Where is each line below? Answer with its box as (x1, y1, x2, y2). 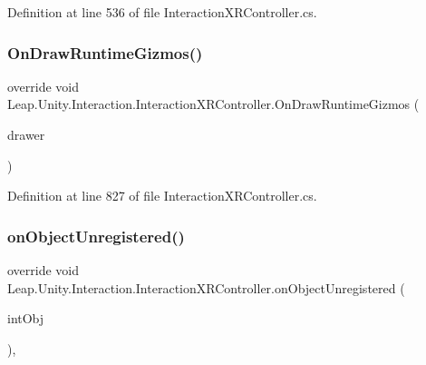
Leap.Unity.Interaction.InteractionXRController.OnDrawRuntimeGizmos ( (7, 94, 420, 113)
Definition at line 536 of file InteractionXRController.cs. (7, 3, 317, 21)
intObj (7, 309, 44, 328)
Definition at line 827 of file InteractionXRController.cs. (7, 186, 317, 205)
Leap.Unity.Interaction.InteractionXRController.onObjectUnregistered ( (7, 278, 405, 297)
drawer (7, 125, 45, 143)
